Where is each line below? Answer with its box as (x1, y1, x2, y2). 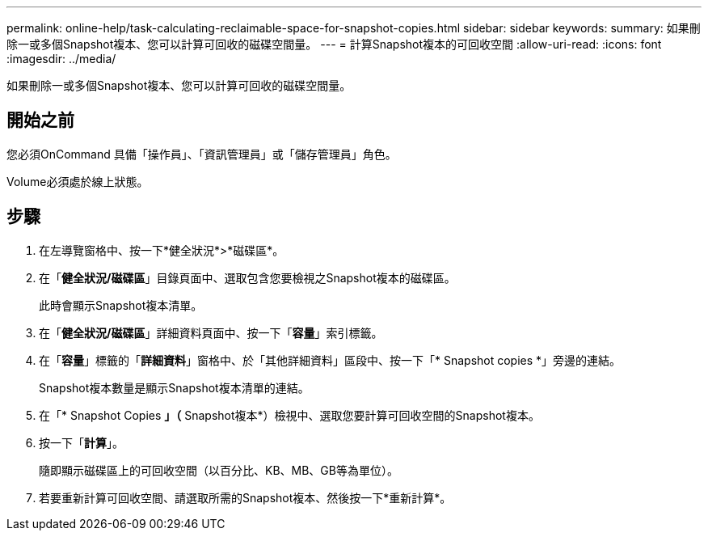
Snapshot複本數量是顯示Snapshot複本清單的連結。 (39, 380, 310, 395)
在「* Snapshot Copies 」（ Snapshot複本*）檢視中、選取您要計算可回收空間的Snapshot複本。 (39, 408, 540, 422)
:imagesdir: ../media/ (6, 52, 116, 66)
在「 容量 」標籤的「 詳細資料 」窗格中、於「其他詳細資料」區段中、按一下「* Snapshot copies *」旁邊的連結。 (39, 353, 622, 367)
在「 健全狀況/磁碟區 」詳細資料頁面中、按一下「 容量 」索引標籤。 (39, 325, 383, 340)
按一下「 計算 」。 (39, 435, 124, 450)
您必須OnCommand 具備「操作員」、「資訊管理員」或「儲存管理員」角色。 (6, 146, 397, 161)
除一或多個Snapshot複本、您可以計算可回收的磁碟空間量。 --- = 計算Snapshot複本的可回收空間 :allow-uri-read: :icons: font (6, 37, 662, 51)
